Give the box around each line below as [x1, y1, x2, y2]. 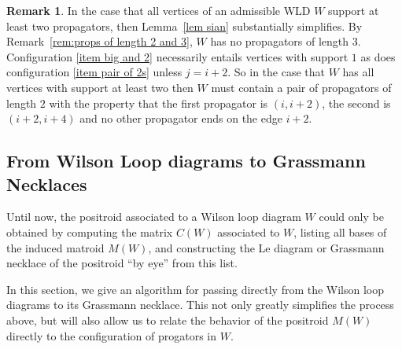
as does [360, 48, 396, 64]
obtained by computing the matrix [6, 223, 173, 240]
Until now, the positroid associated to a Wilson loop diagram [6, 208, 301, 225]
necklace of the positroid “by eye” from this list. [6, 255, 238, 271]
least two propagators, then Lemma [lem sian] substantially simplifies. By [6, 17, 363, 34]
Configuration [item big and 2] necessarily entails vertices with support [6, 48, 349, 64]
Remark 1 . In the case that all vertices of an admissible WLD [6, 2, 311, 18]
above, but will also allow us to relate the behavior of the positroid [6, 311, 329, 328]
